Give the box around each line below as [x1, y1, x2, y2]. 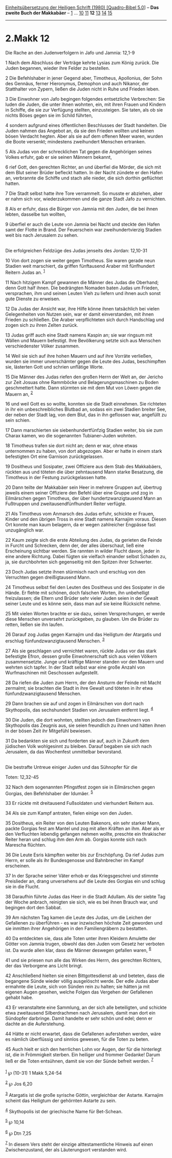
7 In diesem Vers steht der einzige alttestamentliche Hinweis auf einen [5, 1141, 154, 1148]
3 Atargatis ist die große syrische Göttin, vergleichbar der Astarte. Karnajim [5, 1091, 164, 1098]
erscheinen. [5, 863, 31, 869]
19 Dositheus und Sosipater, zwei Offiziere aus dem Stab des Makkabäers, [5, 464, 162, 470]
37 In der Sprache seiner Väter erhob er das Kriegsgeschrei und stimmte [5, 873, 159, 879]
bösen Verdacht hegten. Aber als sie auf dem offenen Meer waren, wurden [5, 133, 163, 139]
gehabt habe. [5, 994, 33, 1000]
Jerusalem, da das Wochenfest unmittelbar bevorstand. [5, 748, 122, 755]
